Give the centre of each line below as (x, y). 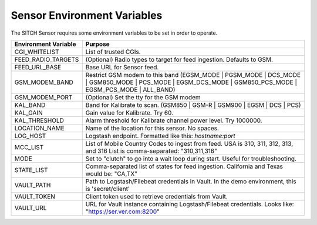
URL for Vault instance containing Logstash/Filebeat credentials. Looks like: (190, 204)
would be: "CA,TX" (112, 173)
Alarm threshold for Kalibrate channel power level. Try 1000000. (174, 120)
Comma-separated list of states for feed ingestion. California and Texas (184, 166)
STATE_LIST (31, 170)
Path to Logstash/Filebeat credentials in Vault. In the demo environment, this (191, 181)
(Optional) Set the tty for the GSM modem (143, 97)
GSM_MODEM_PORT (43, 97)
